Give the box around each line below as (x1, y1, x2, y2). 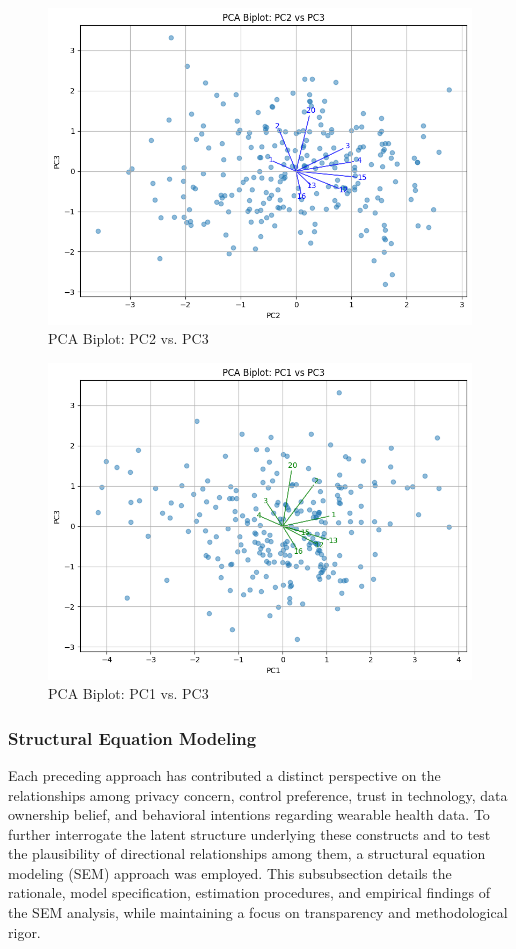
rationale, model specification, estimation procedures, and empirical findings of (8, 882, 490, 903)
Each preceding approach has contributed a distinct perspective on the (8, 764, 441, 785)
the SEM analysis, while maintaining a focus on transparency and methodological (8, 902, 508, 923)
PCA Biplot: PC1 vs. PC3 (48, 683, 209, 704)
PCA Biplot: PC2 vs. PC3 (48, 328, 209, 349)
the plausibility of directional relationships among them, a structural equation (8, 843, 486, 864)
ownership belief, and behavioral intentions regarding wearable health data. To (8, 804, 490, 825)
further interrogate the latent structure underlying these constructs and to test (8, 823, 491, 844)
